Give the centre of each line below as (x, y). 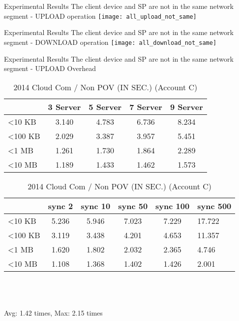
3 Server (64, 107)
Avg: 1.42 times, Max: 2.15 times (53, 313)
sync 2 (60, 206)
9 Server (186, 107)
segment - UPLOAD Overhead (50, 68)
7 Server (146, 107)
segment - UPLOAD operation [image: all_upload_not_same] (100, 16)
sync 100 (173, 206)
